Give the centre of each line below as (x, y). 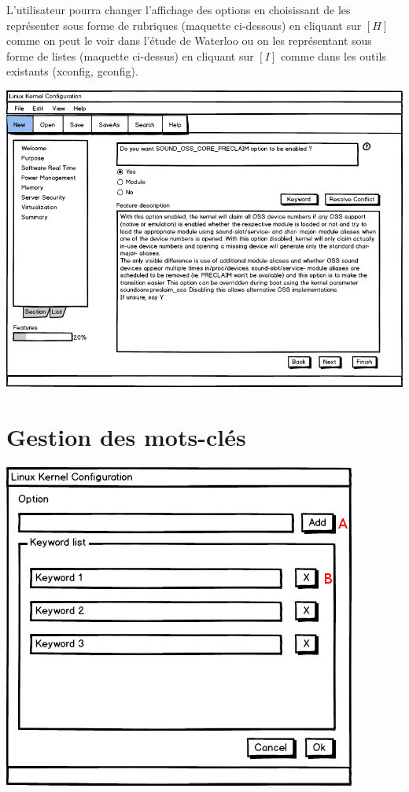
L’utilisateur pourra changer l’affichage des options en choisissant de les (179, 9)
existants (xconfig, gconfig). (72, 71)
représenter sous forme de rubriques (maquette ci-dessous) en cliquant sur (184, 25)
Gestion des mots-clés (126, 436)
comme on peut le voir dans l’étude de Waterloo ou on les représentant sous (189, 41)
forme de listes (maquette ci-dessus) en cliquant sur (130, 55)
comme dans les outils (333, 55)
